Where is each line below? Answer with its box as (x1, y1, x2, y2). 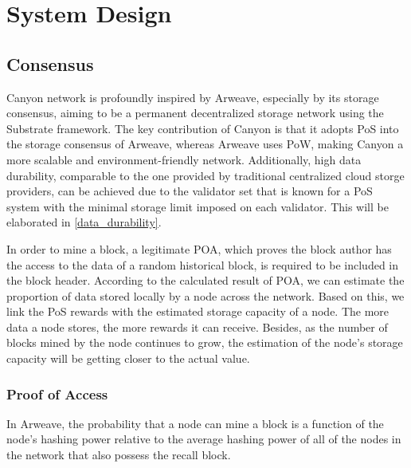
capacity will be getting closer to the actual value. (6, 350, 250, 367)
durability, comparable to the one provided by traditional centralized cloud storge (6, 167, 405, 183)
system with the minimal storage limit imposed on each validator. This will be (6, 198, 389, 214)
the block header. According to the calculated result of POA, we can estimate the (6, 272, 405, 289)
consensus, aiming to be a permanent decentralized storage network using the (6, 104, 384, 121)
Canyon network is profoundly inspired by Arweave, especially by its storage (6, 88, 379, 105)
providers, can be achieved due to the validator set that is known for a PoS (6, 183, 373, 199)
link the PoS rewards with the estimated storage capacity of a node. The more (6, 303, 389, 320)
